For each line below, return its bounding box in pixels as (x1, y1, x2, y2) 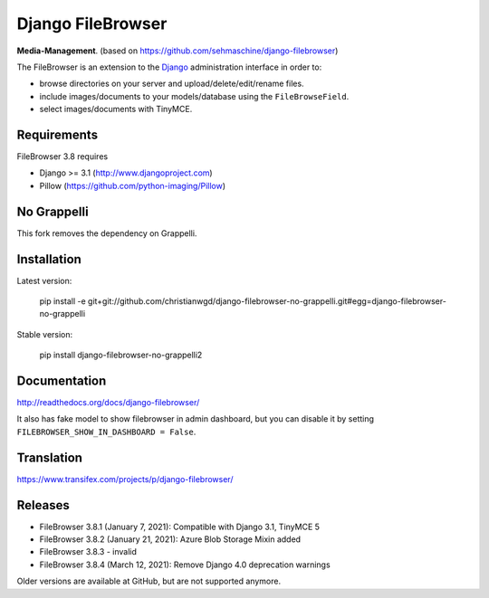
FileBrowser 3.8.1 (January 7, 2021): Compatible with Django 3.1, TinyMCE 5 (39, 521, 321, 532)
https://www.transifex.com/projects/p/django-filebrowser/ (16, 473, 234, 484)
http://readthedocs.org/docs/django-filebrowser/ (16, 397, 200, 408)
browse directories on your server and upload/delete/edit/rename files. (39, 78, 304, 90)
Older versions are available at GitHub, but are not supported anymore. (16, 575, 281, 587)
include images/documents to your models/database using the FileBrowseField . (39, 90, 350, 101)
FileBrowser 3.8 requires (16, 151, 109, 162)
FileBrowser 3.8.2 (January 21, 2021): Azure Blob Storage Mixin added (39, 534, 302, 545)
